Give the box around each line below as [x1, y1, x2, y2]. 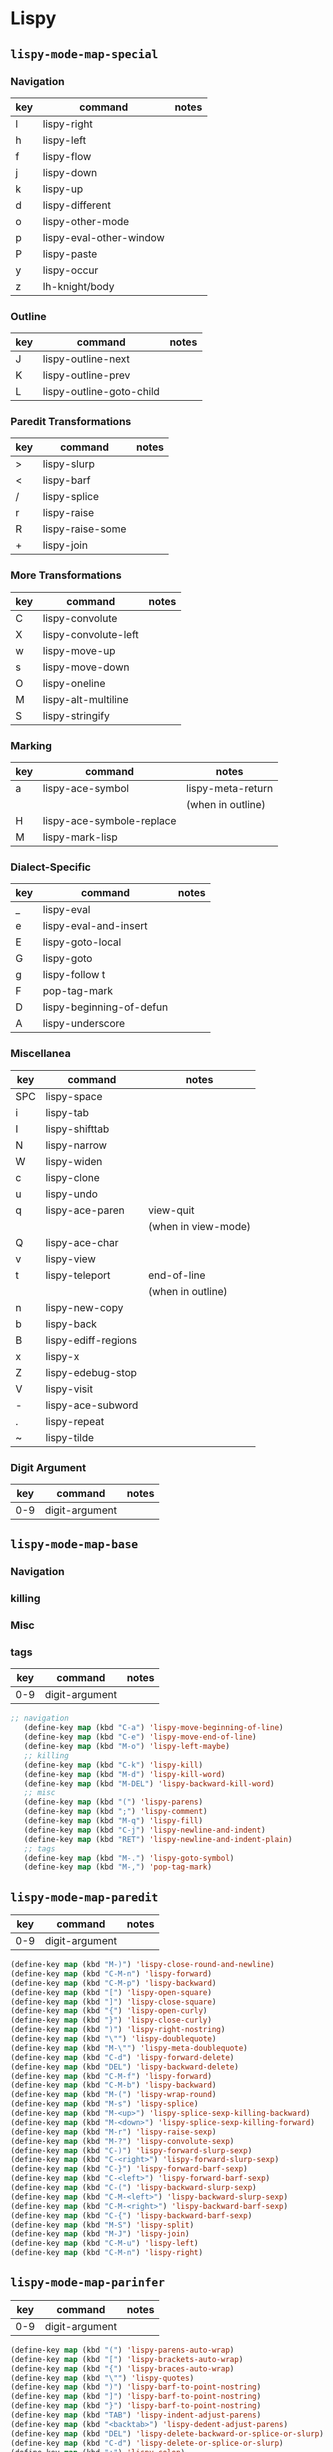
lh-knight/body [42, 279, 115, 293]
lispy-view [45, 1252, 97, 1266]
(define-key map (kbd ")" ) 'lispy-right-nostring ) [10, 2025, 226, 2035]
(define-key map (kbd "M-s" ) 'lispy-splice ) [10, 2099, 199, 2109]
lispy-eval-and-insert [42, 919, 148, 933]
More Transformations [10, 568, 122, 582]
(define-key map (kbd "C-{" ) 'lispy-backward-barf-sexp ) [10, 2210, 253, 2221]
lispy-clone [45, 1170, 100, 1184]
